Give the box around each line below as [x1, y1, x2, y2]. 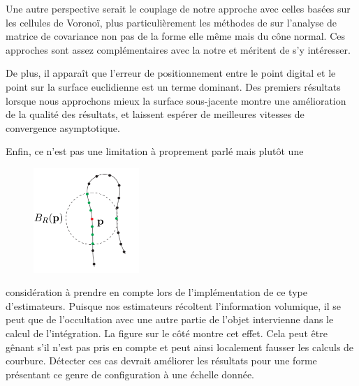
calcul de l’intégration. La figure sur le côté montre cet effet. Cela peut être [6, 325, 328, 340]
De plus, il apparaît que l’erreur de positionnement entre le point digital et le [6, 66, 336, 80]
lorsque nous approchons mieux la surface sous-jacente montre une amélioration [6, 93, 346, 107]
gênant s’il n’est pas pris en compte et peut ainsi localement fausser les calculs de [6, 339, 354, 354]
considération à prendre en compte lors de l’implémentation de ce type [6, 285, 307, 299]
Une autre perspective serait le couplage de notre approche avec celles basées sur [6, 1, 351, 15]
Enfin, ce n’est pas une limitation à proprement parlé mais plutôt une [6, 144, 304, 158]
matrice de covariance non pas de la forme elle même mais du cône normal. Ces [6, 29, 346, 43]
